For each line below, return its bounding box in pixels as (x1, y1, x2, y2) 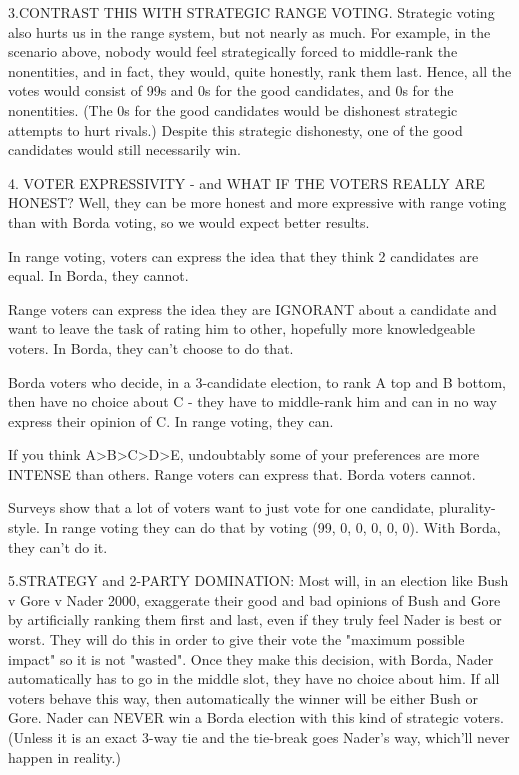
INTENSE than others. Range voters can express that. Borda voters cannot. (8, 463, 476, 484)
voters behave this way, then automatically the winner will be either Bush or (8, 687, 478, 708)
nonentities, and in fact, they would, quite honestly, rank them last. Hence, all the (8, 60, 512, 81)
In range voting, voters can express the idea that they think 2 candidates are (8, 245, 479, 266)
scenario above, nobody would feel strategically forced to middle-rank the (8, 41, 458, 62)
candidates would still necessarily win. (8, 139, 241, 160)
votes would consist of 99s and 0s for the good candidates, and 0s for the (8, 80, 454, 101)
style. (8, 517, 40, 538)
